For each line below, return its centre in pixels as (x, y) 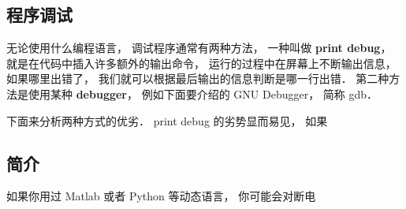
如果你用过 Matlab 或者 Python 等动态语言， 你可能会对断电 (161, 196)
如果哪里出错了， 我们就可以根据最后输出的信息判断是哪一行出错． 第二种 (198, 78)
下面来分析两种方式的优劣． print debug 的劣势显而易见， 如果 (167, 120)
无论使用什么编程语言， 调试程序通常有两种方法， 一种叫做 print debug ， (199, 48)
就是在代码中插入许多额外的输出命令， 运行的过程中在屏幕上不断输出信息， (201, 63)
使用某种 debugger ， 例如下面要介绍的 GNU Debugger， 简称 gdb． (203, 93)
